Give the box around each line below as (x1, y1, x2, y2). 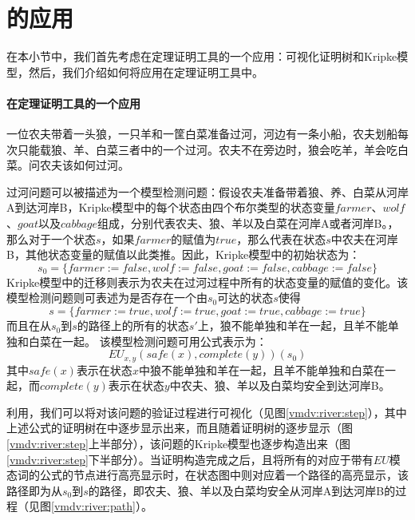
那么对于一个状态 (6, 230, 96, 247)
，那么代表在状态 (236, 230, 326, 247)
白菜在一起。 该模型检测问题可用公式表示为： (28, 332, 267, 349)
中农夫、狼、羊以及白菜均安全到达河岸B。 (169, 377, 390, 394)
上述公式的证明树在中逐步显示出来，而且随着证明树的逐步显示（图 (6, 419, 353, 436)
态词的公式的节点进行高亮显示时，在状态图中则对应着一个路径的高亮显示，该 (6, 466, 409, 483)
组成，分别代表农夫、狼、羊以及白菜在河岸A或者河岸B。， (97, 215, 399, 232)
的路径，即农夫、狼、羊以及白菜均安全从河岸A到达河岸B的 (88, 482, 396, 498)
